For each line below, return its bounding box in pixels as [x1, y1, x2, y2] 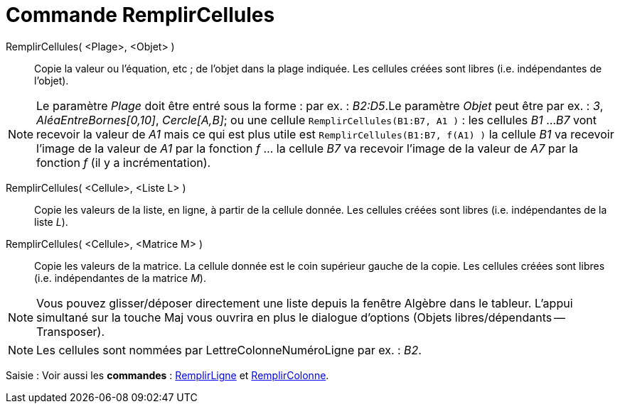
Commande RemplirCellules [6, 3, 275, 27]
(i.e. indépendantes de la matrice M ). [34, 271, 206, 284]
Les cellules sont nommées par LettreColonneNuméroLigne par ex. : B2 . [36, 342, 422, 357]
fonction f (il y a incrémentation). [36, 155, 211, 170]
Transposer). [36, 324, 105, 339]
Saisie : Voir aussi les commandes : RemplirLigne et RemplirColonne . [6, 369, 329, 381]
